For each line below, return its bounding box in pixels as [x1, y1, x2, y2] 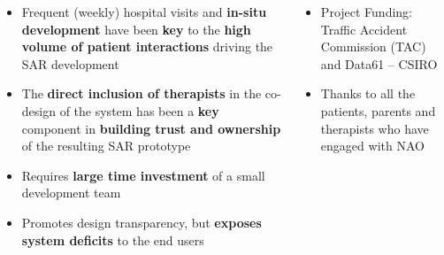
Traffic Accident [320, 19, 408, 38]
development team [21, 183, 121, 202]
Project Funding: [320, 3, 412, 20]
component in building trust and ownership [21, 119, 281, 137]
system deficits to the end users [21, 230, 204, 249]
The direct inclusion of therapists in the [21, 84, 262, 103]
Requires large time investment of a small [21, 166, 265, 184]
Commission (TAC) [320, 37, 426, 56]
